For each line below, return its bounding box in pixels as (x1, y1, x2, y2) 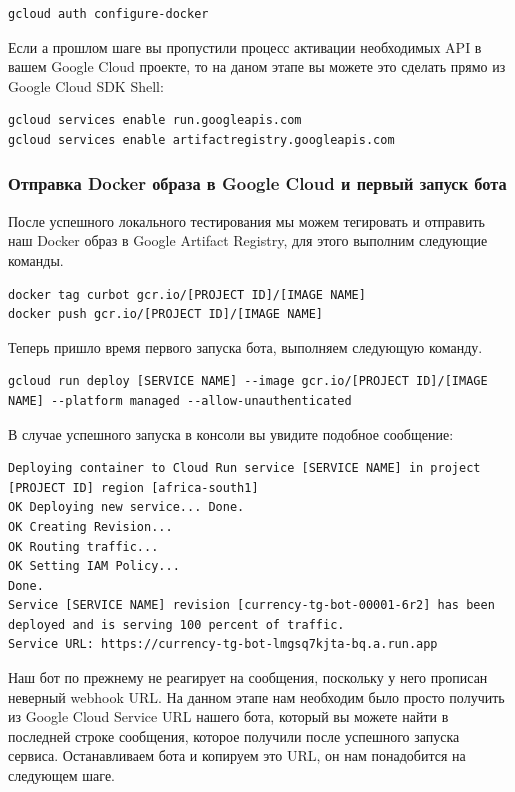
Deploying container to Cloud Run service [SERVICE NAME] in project (8, 461, 481, 476)
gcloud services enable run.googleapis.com (8, 113, 302, 128)
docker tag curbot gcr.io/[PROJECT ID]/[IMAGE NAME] (8, 287, 366, 302)
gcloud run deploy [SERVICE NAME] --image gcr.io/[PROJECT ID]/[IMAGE (8, 374, 488, 389)
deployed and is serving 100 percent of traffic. (8, 617, 345, 632)
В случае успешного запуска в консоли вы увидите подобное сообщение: (8, 423, 454, 444)
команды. (8, 249, 64, 270)
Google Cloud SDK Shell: (8, 75, 164, 96)
